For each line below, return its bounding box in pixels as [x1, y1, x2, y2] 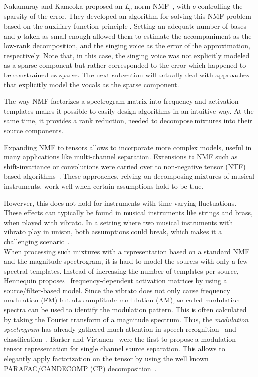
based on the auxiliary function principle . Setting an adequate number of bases [4, 21, 247, 31]
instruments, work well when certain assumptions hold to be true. [4, 180, 204, 191]
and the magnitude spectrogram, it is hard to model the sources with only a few [4, 256, 248, 266]
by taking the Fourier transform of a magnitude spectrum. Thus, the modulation [4, 314, 249, 324]
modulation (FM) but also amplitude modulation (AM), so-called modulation [4, 295, 240, 305]
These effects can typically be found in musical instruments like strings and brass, [4, 207, 253, 218]
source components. [4, 125, 64, 135]
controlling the [198, 1, 243, 11]
